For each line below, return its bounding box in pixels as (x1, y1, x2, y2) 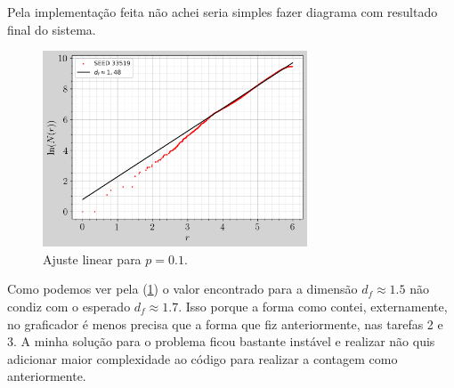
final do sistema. (7, 20, 96, 38)
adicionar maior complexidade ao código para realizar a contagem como (7, 349, 398, 368)
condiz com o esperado (7, 296, 131, 315)
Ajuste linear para (43, 249, 142, 268)
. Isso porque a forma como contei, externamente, (178, 296, 448, 315)
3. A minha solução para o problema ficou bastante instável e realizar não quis (7, 332, 435, 351)
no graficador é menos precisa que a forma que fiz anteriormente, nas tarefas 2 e (7, 314, 443, 333)
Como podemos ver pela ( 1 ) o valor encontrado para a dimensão (7, 279, 358, 298)
